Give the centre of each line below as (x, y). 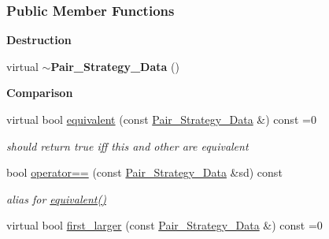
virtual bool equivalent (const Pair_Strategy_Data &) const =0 (161, 119)
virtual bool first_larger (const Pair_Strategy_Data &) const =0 (164, 225)
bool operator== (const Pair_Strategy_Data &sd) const (144, 172)
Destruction (39, 40)
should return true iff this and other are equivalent (128, 146)
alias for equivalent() (56, 198)
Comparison (40, 93)
